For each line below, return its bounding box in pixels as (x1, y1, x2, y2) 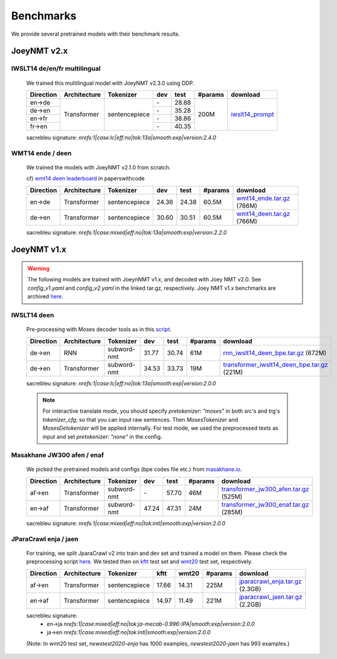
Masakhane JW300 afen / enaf (11, 451, 104, 459)
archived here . (27, 293, 63, 300)
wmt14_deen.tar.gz (236, 209, 290, 218)
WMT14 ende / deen (11, 149, 72, 157)
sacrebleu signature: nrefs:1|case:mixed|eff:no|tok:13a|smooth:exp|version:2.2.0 (26, 229, 227, 236)
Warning (27, 265, 50, 272)
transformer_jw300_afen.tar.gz (221, 485, 309, 493)
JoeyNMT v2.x (11, 46, 68, 56)
